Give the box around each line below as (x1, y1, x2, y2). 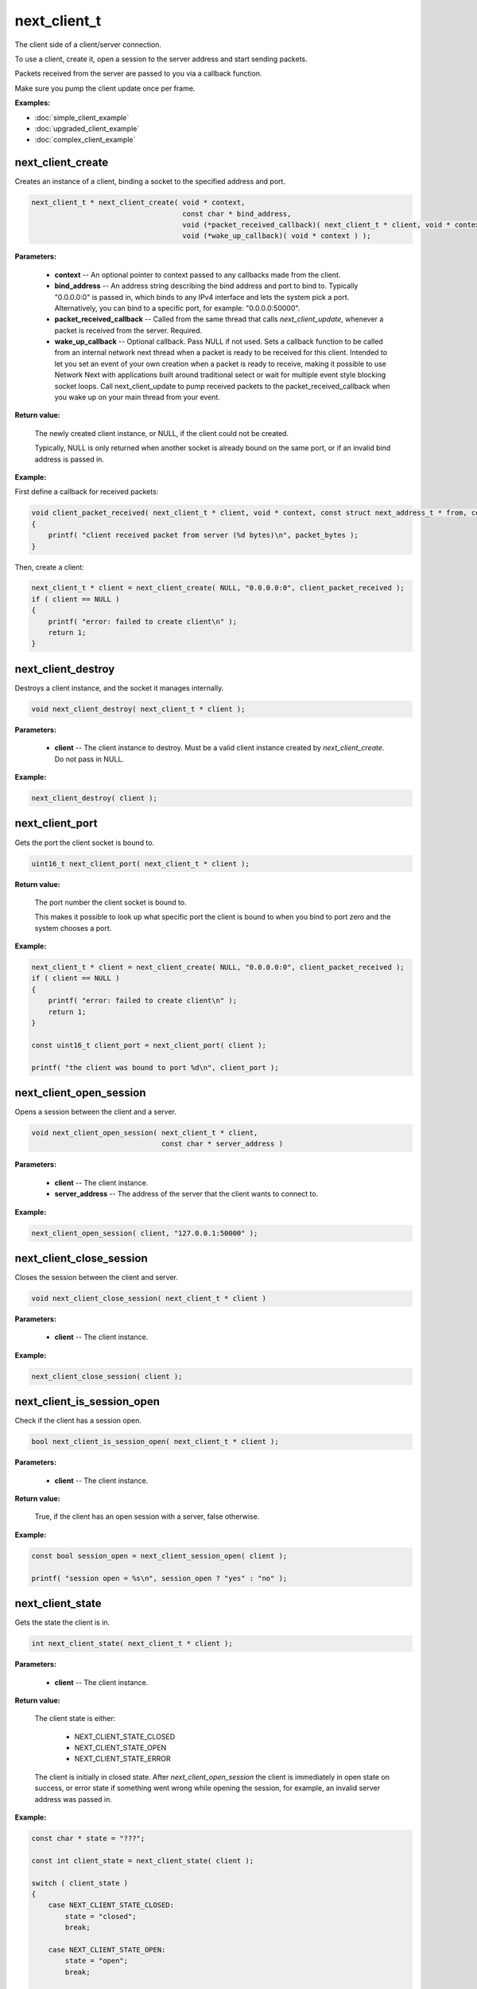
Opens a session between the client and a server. (14, 1107, 176, 1117)
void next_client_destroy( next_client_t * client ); (31, 704, 246, 714)
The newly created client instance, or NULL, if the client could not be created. (34, 428, 289, 438)
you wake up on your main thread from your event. (54, 392, 220, 402)
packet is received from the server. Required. (54, 325, 203, 335)
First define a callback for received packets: (14, 487, 159, 496)
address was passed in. (34, 1794, 113, 1804)
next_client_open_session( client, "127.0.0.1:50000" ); (31, 1228, 258, 1237)
